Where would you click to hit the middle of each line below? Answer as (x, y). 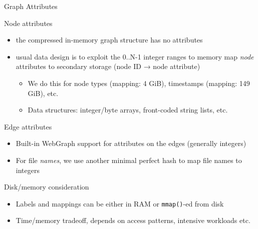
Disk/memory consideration (47, 187)
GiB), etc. (43, 93)
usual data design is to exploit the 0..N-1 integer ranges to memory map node (135, 56)
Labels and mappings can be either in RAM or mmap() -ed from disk (120, 203)
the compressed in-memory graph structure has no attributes (109, 40)
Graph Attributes (31, 6)
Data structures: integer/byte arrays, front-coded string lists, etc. (128, 110)
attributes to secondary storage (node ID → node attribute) (108, 66)
